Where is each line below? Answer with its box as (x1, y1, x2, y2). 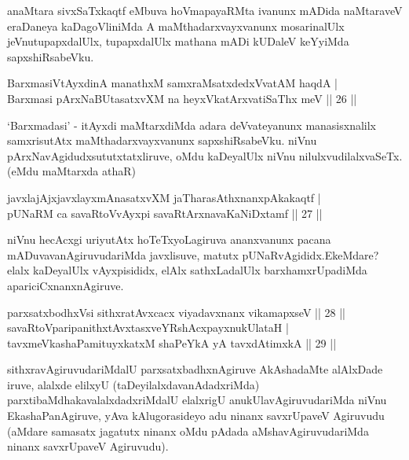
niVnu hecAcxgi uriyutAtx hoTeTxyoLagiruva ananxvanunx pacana (7, 231, 331, 248)
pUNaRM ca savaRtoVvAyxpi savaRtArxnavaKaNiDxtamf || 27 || (7, 204, 323, 221)
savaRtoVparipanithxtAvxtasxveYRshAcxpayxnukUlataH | (7, 319, 289, 336)
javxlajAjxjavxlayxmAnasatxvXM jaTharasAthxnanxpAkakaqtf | (7, 189, 321, 205)
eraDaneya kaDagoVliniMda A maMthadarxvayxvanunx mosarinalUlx (7, 17, 345, 34)
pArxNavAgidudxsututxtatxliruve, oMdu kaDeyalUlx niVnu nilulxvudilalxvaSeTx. (7, 147, 403, 164)
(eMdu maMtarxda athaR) (7, 163, 136, 179)
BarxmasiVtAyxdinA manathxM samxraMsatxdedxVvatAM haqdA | (7, 75, 338, 91)
